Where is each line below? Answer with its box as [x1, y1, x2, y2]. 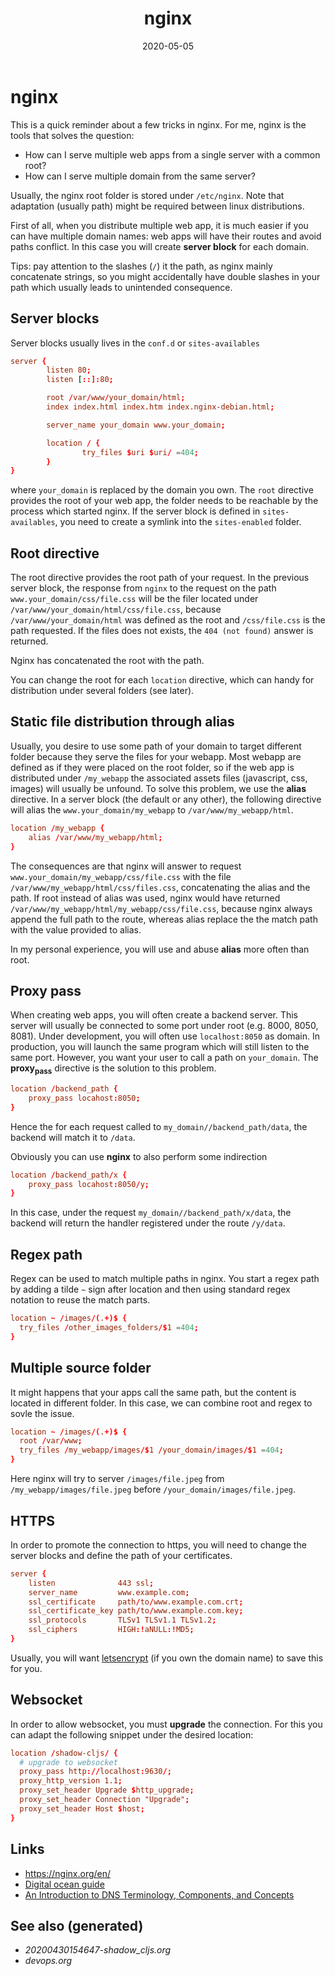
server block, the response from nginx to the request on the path [10, 582, 277, 594]
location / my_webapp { [10, 823, 105, 833]
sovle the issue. [10, 1407, 75, 1419]
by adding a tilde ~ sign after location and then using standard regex [10, 1283, 291, 1296]
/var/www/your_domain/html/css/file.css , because [10, 603, 222, 616]
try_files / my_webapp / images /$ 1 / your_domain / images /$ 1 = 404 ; [19, 1445, 284, 1456]
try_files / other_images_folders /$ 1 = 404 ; [19, 1323, 199, 1333]
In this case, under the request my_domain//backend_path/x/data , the [10, 1207, 292, 1219]
